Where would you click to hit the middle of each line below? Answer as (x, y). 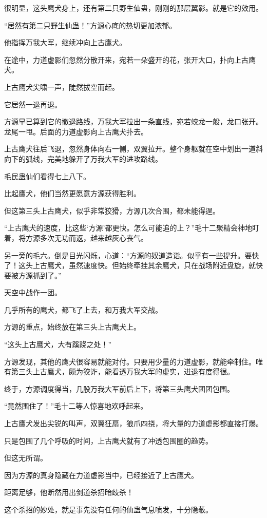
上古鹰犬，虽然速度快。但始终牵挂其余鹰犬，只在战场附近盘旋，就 (144, 265)
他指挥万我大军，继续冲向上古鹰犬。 (65, 42)
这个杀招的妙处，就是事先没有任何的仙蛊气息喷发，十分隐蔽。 (108, 509)
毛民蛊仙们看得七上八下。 (47, 176)
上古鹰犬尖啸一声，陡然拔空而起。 (62, 87)
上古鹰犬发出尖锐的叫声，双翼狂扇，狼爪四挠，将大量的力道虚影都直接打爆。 (133, 423)
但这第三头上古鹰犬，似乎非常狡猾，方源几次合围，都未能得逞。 (112, 210)
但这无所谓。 (26, 458)
